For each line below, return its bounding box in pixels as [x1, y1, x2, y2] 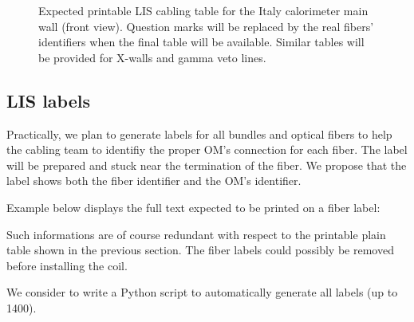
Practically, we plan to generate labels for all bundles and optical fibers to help [6, 125, 392, 142]
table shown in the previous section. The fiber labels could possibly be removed [6, 241, 394, 258]
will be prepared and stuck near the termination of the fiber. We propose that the [6, 156, 407, 173]
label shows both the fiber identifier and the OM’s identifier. [6, 172, 302, 189]
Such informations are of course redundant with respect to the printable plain [6, 226, 386, 242]
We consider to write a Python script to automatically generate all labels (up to [6, 284, 398, 300]
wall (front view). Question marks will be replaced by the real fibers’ [38, 18, 374, 34]
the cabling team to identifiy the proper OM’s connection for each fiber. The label [6, 141, 408, 158]
